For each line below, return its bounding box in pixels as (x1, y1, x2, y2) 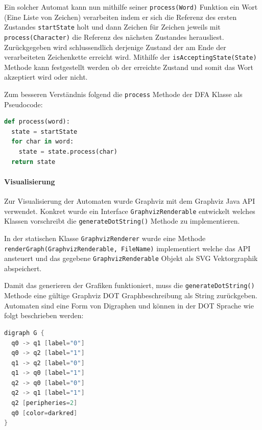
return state (11, 158, 56, 165)
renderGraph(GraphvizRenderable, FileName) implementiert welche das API (4, 243, 251, 253)
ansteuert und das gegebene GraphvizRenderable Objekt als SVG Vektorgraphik (4, 253, 258, 264)
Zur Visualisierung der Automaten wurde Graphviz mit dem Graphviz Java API (4, 196, 255, 206)
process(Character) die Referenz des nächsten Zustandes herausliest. (4, 31, 224, 42)
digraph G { (4, 329, 44, 337)
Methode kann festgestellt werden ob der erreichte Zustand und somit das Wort (4, 61, 253, 72)
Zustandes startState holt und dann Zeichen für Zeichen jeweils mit (4, 21, 221, 32)
